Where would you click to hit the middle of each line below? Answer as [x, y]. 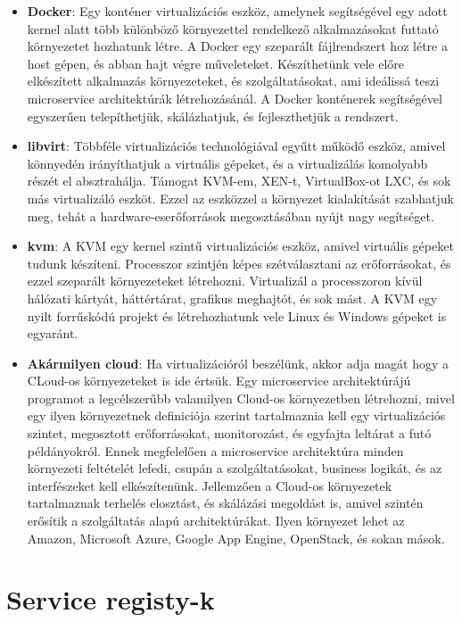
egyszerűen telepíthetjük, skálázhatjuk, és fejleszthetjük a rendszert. [213, 116]
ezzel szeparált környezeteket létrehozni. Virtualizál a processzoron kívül [225, 281]
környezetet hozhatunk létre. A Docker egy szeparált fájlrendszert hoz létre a [237, 46]
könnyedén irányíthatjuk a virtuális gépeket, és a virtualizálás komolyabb [227, 163]
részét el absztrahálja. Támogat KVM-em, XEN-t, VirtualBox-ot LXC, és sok [239, 181]
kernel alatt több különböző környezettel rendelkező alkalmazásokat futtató [233, 28]
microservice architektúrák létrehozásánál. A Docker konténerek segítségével [235, 98]
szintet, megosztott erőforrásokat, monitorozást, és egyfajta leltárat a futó [229, 433]
